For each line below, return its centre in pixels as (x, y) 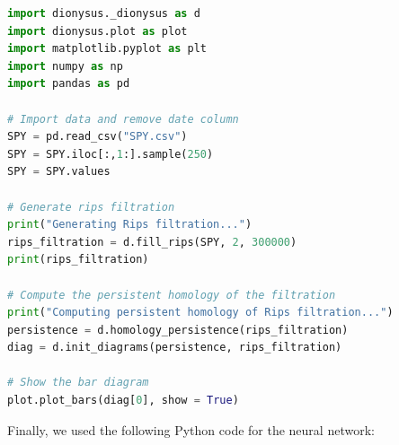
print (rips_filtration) (78, 260)
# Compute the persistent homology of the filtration (172, 295)
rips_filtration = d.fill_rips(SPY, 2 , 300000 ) (152, 242)
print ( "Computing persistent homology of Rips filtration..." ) (200, 313)
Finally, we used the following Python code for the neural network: (191, 429)
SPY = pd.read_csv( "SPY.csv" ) (98, 137)
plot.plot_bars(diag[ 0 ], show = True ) (123, 401)
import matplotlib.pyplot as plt (107, 49)
